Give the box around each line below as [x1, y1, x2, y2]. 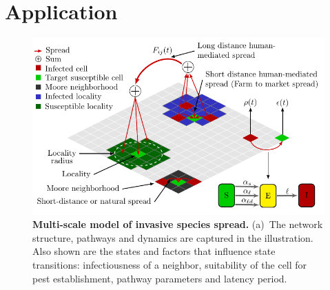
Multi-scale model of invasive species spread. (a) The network [32, 217, 323, 231]
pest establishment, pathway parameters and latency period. [32, 271, 287, 285]
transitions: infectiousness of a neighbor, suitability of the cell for [32, 257, 307, 271]
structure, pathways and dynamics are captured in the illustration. [32, 230, 313, 245]
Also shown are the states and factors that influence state [32, 244, 276, 258]
